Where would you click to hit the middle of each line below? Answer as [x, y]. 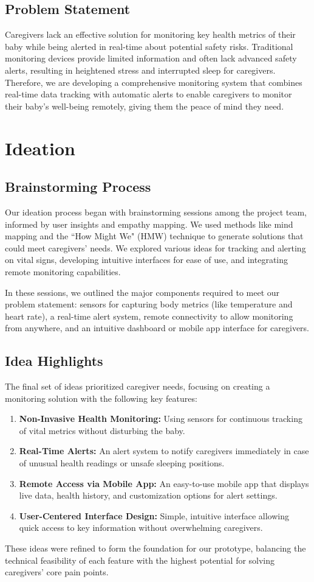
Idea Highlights [54, 361]
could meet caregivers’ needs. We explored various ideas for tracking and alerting [155, 247]
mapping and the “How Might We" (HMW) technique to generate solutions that [154, 236]
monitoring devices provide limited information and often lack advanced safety [151, 58]
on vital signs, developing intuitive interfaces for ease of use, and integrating [147, 260]
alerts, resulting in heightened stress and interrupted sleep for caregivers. [140, 70]
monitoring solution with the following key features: [101, 398]
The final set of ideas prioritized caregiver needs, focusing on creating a [138, 386]
